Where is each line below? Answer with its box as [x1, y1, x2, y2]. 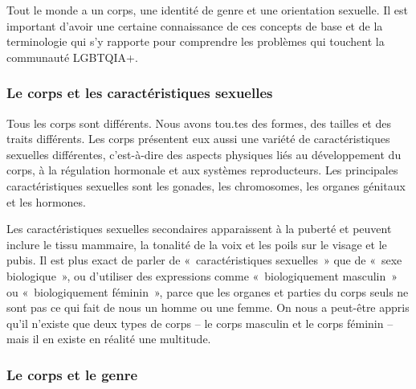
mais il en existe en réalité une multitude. [6, 330, 211, 347]
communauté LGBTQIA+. [6, 48, 138, 65]
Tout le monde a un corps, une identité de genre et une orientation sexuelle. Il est [6, 2, 409, 18]
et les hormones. [6, 193, 86, 210]
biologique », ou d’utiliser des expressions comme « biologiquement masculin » [6, 267, 398, 284]
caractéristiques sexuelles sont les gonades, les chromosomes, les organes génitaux [6, 177, 406, 194]
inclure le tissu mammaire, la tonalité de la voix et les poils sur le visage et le [6, 235, 387, 252]
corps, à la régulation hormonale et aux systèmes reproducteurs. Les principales [6, 162, 398, 178]
